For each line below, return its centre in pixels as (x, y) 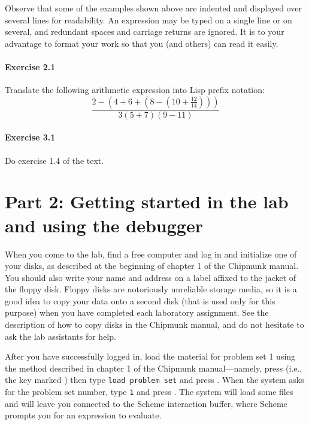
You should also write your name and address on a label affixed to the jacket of (151, 277)
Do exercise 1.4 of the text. (54, 160)
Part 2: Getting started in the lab (147, 201)
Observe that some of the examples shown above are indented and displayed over (153, 8)
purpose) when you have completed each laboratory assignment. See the (137, 312)
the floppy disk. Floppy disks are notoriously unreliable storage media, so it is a (151, 289)
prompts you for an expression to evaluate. (83, 415)
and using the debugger (104, 225)
